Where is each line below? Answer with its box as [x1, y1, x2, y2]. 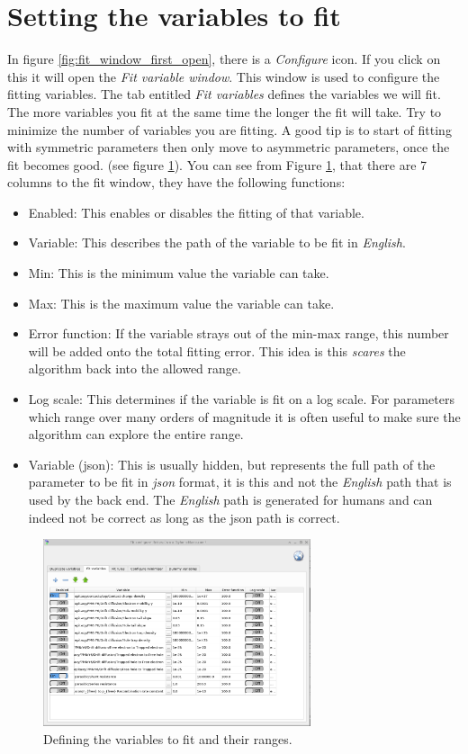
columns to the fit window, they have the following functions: [7, 173, 346, 192]
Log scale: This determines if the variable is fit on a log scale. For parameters [28, 390, 454, 408]
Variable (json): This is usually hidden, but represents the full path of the [28, 454, 436, 473]
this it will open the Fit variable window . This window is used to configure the [7, 67, 440, 85]
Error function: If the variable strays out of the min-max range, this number [28, 324, 449, 343]
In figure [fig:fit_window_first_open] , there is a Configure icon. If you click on [7, 49, 441, 68]
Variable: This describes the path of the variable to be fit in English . [28, 233, 406, 252]
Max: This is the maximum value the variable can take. [28, 293, 335, 312]
